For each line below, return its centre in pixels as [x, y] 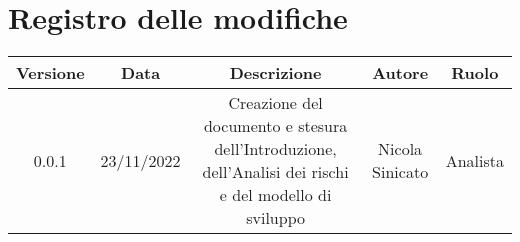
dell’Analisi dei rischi [275, 172]
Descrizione [275, 73]
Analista [474, 160]
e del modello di [275, 195]
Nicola [400, 149]
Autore [400, 73]
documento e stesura [275, 126]
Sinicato [400, 172]
